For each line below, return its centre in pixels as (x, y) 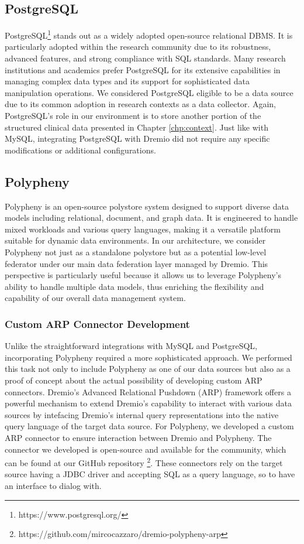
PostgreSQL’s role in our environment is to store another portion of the (133, 116)
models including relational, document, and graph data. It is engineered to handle (151, 218)
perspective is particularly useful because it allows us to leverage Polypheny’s (143, 275)
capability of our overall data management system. (95, 298)
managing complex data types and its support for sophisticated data (127, 81)
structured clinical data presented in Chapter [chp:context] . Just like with (137, 127)
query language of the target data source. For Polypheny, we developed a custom (149, 426)
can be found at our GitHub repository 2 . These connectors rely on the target (144, 462)
